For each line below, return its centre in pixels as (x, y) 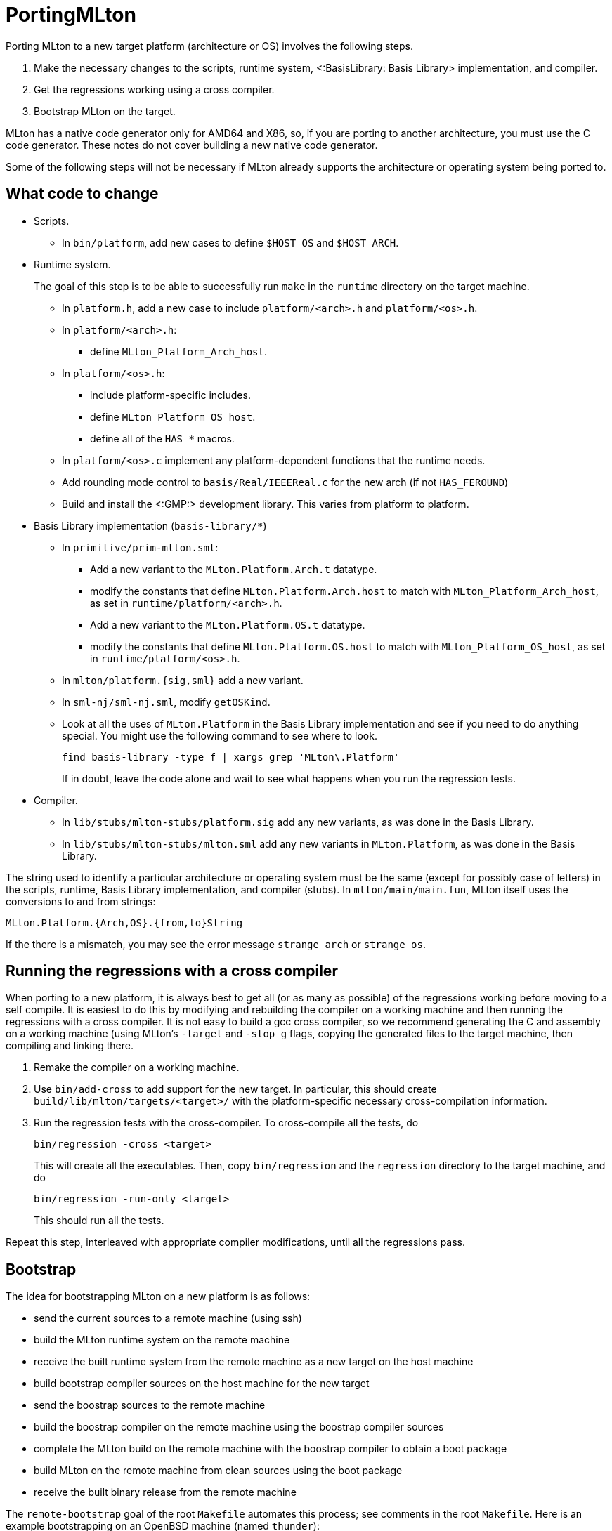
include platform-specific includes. (170, 395)
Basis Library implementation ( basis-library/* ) (150, 525)
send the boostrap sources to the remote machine (150, 1405)
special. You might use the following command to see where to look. (220, 735)
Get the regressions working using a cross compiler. (154, 89)
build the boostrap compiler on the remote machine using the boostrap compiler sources (239, 1427)
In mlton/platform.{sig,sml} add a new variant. (183, 680)
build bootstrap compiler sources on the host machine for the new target (202, 1384)
